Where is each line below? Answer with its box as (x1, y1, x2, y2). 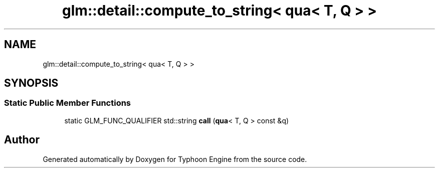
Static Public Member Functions (4, 98, 131, 108)
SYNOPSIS (4, 77, 59, 90)
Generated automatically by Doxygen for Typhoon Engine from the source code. (43, 154, 307, 163)
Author (4, 133, 40, 146)
